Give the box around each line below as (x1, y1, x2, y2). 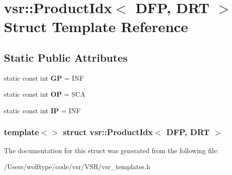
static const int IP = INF (4, 105, 81, 115)
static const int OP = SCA (4, 89, 85, 99)
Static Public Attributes (4, 50, 128, 65)
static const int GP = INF (4, 72, 84, 83)
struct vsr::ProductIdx (63, 126, 153, 138)
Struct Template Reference (4, 17, 188, 36)
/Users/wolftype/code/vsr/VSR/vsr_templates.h (4, 161, 150, 172)
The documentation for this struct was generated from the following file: (4, 145, 219, 155)
